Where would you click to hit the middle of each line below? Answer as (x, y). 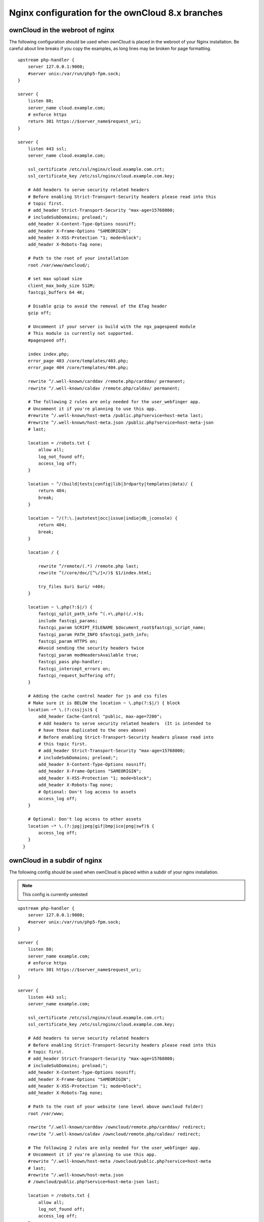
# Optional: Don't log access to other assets (85, 819)
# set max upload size (55, 279)
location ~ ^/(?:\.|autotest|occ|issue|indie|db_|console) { (103, 518)
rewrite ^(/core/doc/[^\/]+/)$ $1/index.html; (95, 573)
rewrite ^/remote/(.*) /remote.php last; (89, 566)
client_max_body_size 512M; (61, 285)
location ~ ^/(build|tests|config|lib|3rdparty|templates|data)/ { (110, 484)
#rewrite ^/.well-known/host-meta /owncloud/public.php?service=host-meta (119, 1161)
